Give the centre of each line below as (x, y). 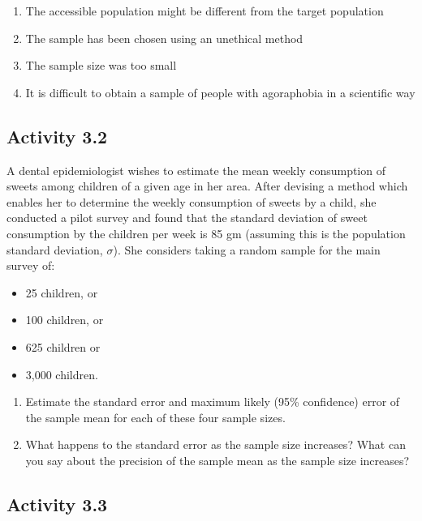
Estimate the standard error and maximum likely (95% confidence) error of (213, 401)
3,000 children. (62, 374)
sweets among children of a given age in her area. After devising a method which (207, 186)
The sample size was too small (101, 65)
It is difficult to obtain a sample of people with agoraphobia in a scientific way (220, 92)
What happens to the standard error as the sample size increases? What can (215, 444)
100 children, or (65, 320)
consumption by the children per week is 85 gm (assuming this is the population (206, 233)
